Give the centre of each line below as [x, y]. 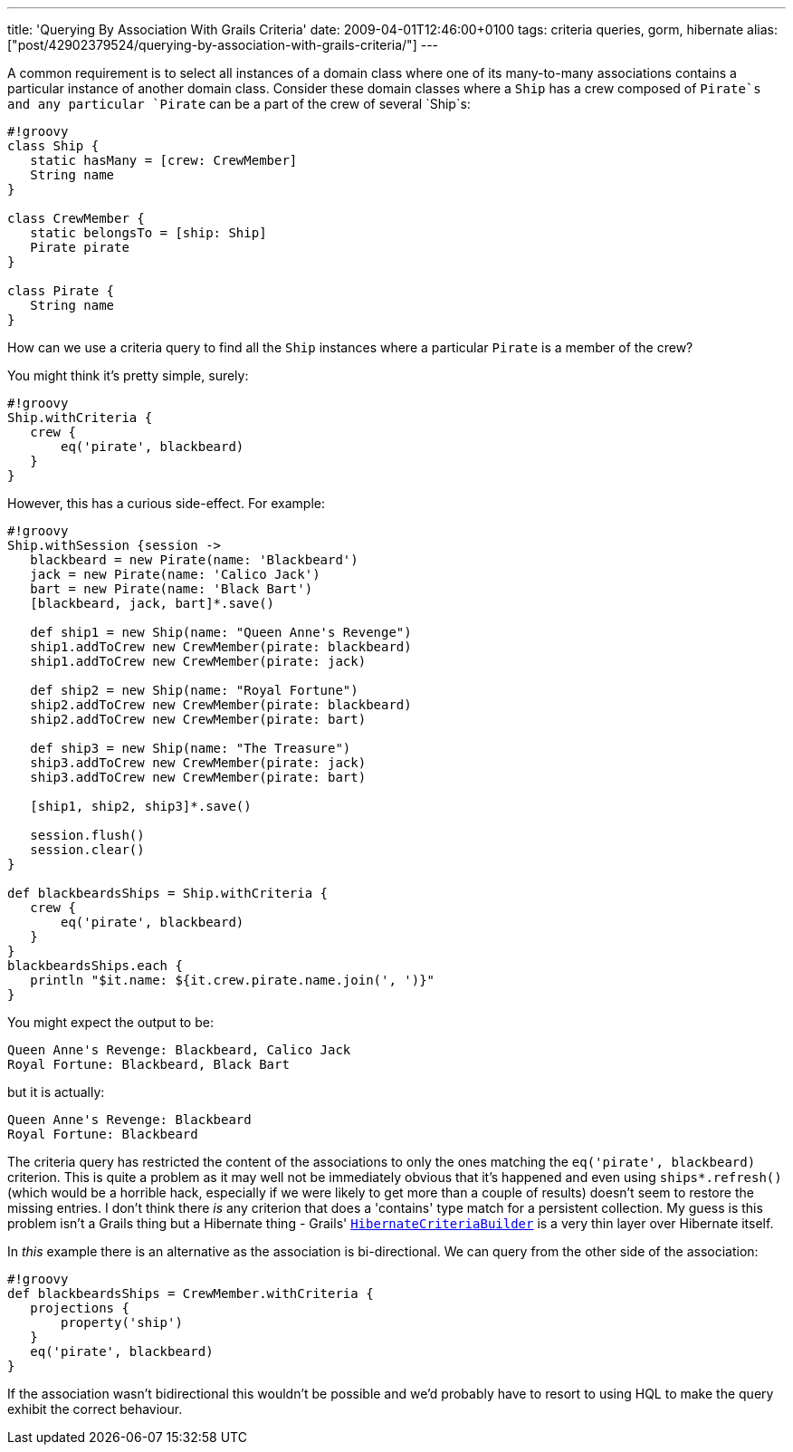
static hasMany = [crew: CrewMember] [164, 160]
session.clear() [87, 850]
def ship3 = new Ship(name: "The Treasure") [191, 748]
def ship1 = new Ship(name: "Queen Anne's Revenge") [221, 632]
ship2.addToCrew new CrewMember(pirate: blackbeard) [221, 705]
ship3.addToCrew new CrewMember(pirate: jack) [198, 763]
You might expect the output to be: [110, 1022]
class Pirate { [61, 291]
